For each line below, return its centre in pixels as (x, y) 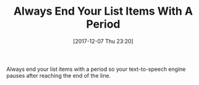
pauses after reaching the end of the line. (59, 75)
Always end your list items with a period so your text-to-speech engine (96, 69)
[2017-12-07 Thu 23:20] (103, 41)
